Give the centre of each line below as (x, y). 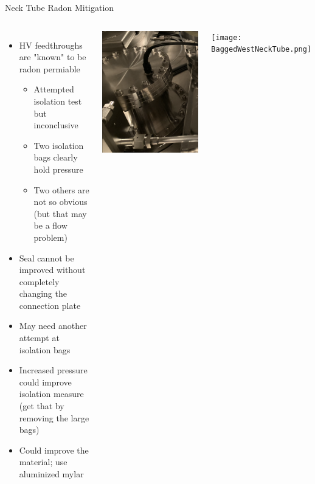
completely (39, 281)
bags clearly (56, 157)
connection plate (50, 305)
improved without (52, 270)
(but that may (60, 213)
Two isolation (59, 145)
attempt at (39, 338)
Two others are (61, 189)
